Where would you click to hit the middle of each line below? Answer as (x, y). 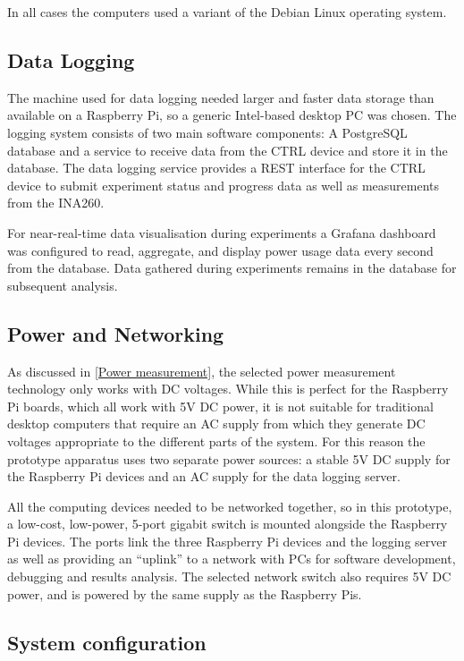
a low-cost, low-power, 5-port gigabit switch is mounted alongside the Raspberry (228, 524)
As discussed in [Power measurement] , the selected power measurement (202, 371)
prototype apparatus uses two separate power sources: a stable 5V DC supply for (229, 458)
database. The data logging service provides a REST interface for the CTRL (216, 168)
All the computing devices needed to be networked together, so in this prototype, (230, 506)
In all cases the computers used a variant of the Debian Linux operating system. (227, 12)
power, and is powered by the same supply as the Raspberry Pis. (185, 593)
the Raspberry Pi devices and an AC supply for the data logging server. (204, 476)
